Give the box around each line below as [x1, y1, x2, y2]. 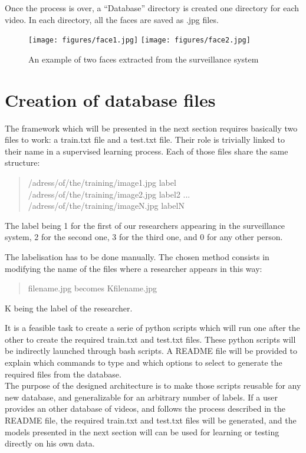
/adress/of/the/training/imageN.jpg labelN [28, 199, 185, 212]
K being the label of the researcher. [5, 301, 133, 314]
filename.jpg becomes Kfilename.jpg [28, 282, 157, 294]
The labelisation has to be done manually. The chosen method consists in [5, 250, 269, 262]
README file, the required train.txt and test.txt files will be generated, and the [5, 414, 297, 426]
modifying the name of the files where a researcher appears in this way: [5, 262, 262, 274]
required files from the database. [5, 367, 121, 380]
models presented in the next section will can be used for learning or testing [5, 425, 279, 438]
